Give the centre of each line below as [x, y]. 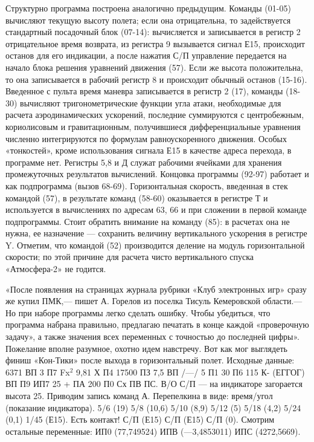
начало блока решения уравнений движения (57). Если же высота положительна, [154, 67]
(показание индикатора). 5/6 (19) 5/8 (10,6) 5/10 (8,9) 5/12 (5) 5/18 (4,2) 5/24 [153, 407]
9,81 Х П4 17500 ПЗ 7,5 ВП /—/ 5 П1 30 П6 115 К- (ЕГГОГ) [191, 372]
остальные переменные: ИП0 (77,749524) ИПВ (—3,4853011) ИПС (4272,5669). [153, 431]
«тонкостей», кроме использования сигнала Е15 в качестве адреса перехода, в [149, 150]
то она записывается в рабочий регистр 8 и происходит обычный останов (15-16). [156, 79]
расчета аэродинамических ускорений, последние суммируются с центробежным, [155, 115]
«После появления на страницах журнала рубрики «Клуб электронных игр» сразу [156, 289]
